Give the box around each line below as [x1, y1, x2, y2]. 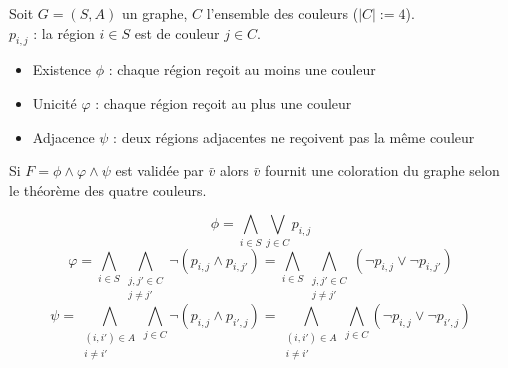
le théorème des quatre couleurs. [9, 179, 207, 200]
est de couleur [134, 22, 220, 43]
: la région [33, 22, 95, 43]
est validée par [115, 160, 204, 181]
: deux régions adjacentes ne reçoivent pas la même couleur [113, 126, 475, 147]
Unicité [32, 92, 77, 113]
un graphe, [121, 3, 188, 23]
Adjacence [32, 126, 95, 147]
